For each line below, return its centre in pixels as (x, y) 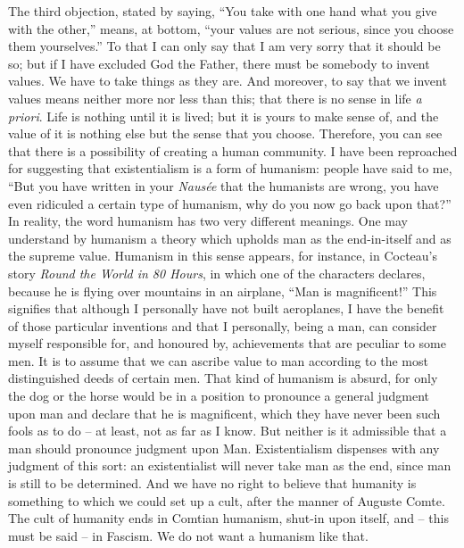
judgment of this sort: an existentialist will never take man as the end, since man (230, 465)
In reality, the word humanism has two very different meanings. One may (208, 221)
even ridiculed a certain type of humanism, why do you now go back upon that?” (230, 203)
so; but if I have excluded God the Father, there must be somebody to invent (219, 63)
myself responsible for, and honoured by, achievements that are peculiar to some (227, 343)
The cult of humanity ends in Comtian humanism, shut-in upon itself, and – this (228, 518)
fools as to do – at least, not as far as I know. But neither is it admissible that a (228, 431)
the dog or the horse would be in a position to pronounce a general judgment (219, 396)
